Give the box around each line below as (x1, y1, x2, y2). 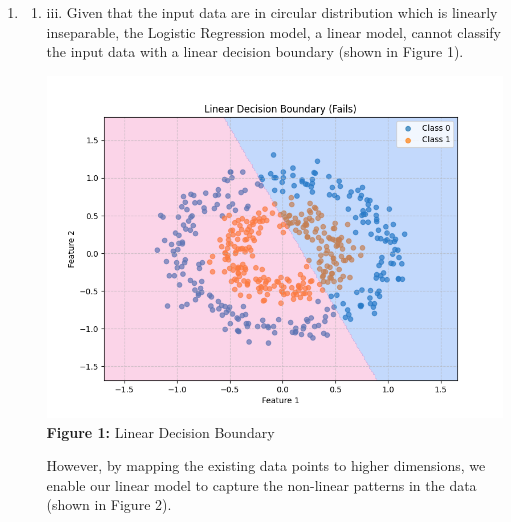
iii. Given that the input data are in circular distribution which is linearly (46, 2, 498, 22)
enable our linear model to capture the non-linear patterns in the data (46, 474, 477, 495)
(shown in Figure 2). (46, 494, 172, 515)
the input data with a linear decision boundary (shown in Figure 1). (46, 41, 464, 62)
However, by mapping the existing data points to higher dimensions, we (46, 455, 486, 476)
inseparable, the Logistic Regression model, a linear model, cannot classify (46, 21, 501, 42)
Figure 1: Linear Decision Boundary (46, 421, 275, 442)
